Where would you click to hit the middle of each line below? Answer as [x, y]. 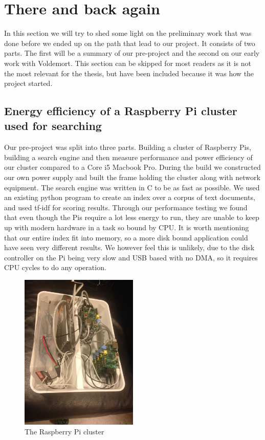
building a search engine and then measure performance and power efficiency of [128, 157]
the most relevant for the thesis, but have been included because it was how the [129, 73]
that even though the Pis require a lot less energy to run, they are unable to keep [132, 217]
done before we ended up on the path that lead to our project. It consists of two [130, 43]
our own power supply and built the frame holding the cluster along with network [132, 177]
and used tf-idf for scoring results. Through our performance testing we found [126, 207]
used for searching [53, 126]
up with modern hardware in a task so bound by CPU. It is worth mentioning [127, 227]
